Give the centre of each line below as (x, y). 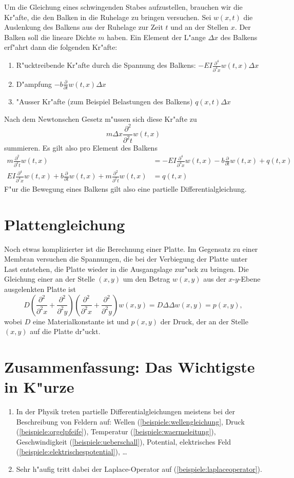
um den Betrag (146, 279)
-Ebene (249, 279)
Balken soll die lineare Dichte (50, 37)
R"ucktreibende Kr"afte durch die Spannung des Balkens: (106, 65)
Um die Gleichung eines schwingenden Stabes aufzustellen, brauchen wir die (123, 7)
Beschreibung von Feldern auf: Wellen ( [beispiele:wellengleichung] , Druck (130, 421)
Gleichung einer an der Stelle (50, 279)
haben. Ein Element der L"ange (156, 37)
